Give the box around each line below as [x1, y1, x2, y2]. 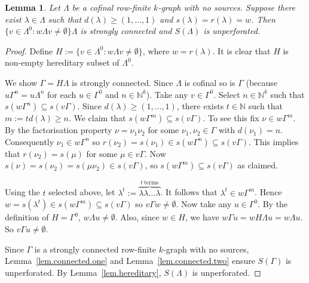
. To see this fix [203, 112, 259, 124]
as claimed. [237, 159, 278, 171]
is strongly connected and [80, 24, 172, 37]
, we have [185, 211, 219, 223]
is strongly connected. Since [72, 76, 173, 88]
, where [142, 44, 170, 57]
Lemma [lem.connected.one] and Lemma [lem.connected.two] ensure [5, 254, 255, 267]
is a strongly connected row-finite [34, 242, 157, 255]
